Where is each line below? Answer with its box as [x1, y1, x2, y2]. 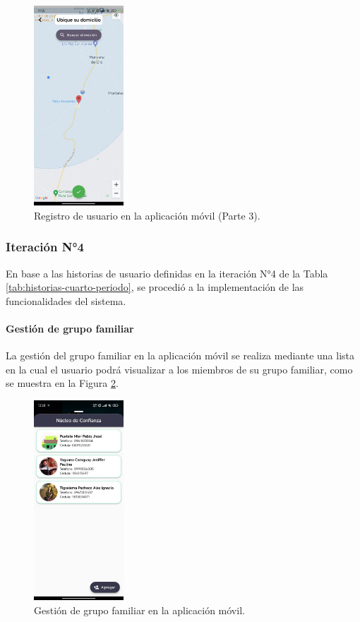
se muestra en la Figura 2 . [6, 376, 119, 390]
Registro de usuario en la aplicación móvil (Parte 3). [34, 208, 260, 222]
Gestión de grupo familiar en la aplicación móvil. [34, 602, 245, 617]
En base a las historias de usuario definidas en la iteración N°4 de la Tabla [6, 265, 328, 280]
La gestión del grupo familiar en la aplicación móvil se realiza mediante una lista [6, 348, 355, 363]
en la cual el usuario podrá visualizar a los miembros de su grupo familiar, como [6, 361, 353, 376]
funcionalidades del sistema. [6, 293, 126, 308]
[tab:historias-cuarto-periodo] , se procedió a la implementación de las [6, 280, 304, 294]
